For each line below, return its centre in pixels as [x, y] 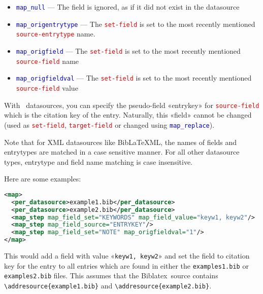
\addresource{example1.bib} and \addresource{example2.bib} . [108, 285]
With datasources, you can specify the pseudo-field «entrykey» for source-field [132, 105]
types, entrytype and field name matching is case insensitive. [98, 161]
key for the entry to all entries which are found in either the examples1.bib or [126, 265]
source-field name [47, 61]
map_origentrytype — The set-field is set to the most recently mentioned [136, 24]
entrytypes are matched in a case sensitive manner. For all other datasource [122, 152]
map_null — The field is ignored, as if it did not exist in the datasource [128, 7]
